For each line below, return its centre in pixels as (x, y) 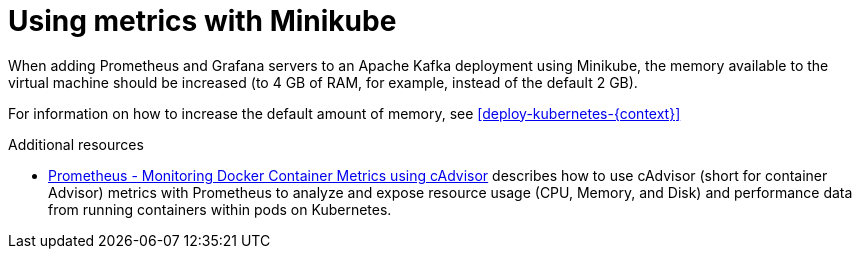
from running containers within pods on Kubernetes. (220, 209)
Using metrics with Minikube (202, 21)
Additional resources (76, 144)
